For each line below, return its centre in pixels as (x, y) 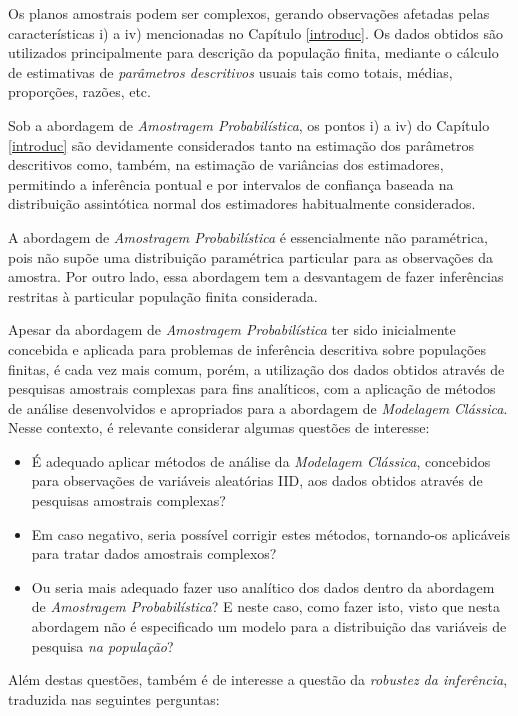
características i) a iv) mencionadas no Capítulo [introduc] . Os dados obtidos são (255, 32)
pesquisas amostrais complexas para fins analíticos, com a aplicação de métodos (252, 388)
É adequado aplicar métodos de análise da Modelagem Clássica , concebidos (261, 460)
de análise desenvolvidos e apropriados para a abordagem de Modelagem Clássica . (258, 407)
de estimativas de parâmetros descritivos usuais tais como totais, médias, (230, 71)
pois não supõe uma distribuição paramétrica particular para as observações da (250, 256)
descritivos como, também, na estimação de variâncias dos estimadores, (226, 164)
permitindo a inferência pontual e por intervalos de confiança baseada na (231, 183)
